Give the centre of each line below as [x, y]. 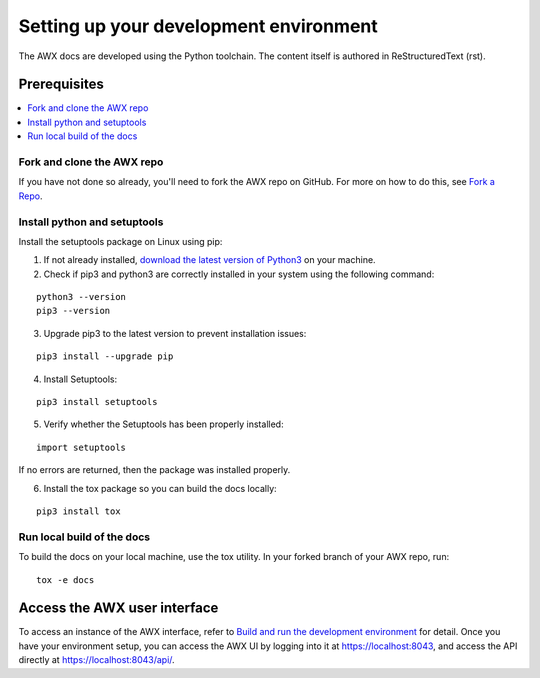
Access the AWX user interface [118, 608]
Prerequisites [61, 84]
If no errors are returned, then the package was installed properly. [154, 470]
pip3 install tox [78, 511]
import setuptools [81, 447]
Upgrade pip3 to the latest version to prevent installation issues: [175, 333]
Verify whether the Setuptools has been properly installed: [163, 424]
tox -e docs [65, 579]
